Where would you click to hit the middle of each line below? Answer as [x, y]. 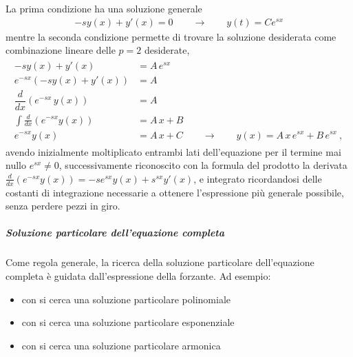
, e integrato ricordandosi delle [258, 178]
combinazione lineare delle [61, 50]
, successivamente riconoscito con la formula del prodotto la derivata [203, 165]
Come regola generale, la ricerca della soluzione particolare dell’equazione [160, 262]
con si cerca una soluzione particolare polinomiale [126, 299]
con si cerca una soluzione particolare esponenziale [128, 322]
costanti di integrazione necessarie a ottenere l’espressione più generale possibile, [175, 192]
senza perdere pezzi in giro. [63, 206]
